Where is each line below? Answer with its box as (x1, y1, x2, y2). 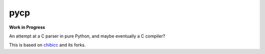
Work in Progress (9, 24, 45, 30)
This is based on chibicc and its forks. (9, 42, 86, 48)
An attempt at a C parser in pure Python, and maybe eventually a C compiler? (9, 33, 165, 39)
